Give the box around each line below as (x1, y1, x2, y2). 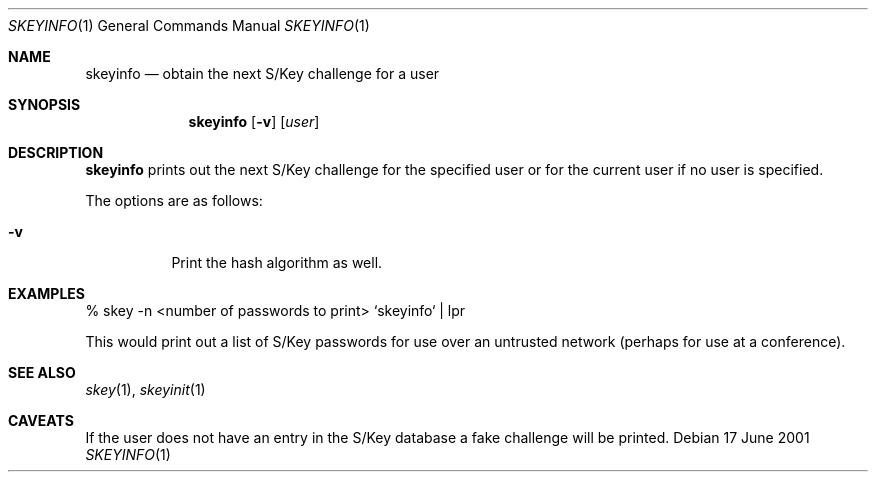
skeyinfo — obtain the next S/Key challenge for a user (85, 65, 440, 82)
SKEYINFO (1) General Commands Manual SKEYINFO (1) (8, 17, 370, 34)
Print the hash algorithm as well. (171, 254, 383, 271)
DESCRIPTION (8, 144, 104, 161)
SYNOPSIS (8, 96, 81, 113)
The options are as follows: (85, 192, 263, 209)
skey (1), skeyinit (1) (85, 381, 206, 398)
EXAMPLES (8, 285, 85, 302)
